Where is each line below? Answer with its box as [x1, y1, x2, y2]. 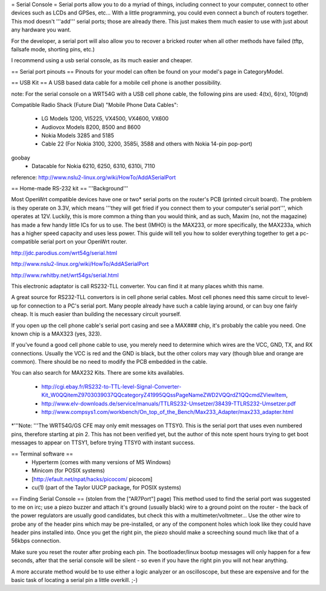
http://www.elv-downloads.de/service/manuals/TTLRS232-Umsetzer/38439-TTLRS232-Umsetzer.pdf [41, 399, 296, 407]
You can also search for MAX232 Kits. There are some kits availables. [11, 369, 184, 376]
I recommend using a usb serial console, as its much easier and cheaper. [11, 57, 193, 64]
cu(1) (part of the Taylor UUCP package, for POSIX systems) [31, 484, 181, 491]
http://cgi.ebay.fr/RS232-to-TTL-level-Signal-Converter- [41, 383, 182, 390]
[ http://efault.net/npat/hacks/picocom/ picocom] [31, 475, 153, 483]
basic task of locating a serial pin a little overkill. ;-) [11, 576, 138, 584]
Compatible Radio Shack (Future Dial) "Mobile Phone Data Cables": [11, 101, 178, 108]
